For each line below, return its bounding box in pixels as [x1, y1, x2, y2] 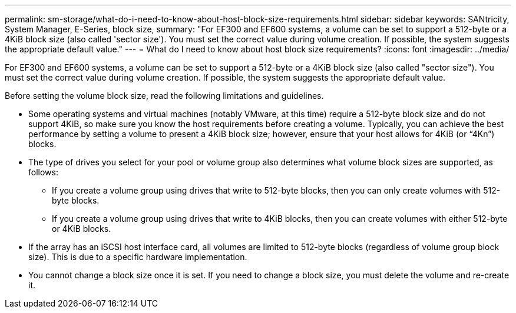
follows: [28, 167, 58, 177]
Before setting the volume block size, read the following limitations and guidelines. [5, 91, 324, 101]
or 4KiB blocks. [52, 224, 111, 234]
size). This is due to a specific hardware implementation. [28, 252, 247, 262]
